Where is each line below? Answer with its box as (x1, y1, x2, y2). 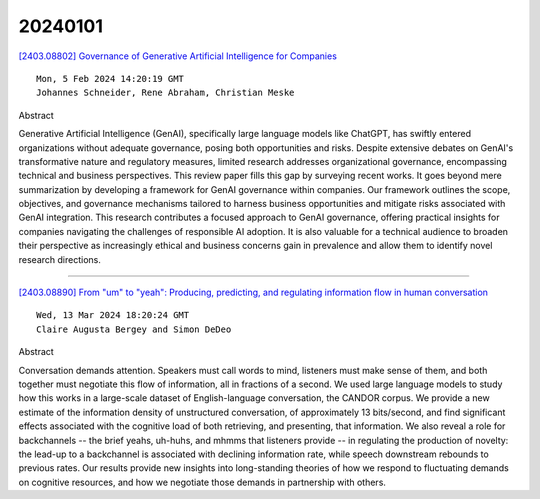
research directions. (18, 253, 102, 265)
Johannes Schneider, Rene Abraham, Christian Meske (36, 87, 295, 99)
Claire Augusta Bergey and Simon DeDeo (36, 323, 232, 335)
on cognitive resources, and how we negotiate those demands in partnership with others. (18, 476, 387, 488)
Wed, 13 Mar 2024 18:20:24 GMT (36, 310, 190, 321)
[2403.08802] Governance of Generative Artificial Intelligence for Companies (18, 50, 337, 62)
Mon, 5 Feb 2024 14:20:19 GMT (36, 73, 185, 84)
